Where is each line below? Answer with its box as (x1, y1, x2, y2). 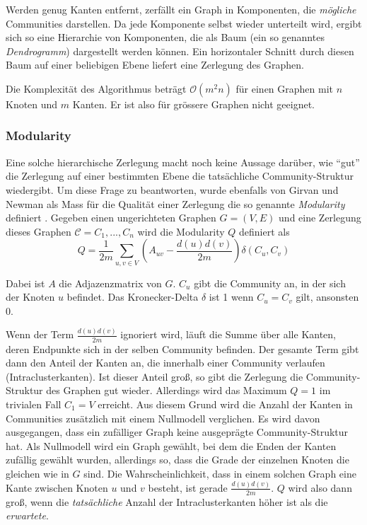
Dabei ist (6, 275, 45, 290)
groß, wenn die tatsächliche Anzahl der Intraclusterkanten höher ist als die (6, 494, 328, 509)
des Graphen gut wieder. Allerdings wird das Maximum (46, 383, 287, 398)
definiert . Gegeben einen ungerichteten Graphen (6, 210, 216, 225)
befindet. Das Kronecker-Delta (66, 289, 199, 304)
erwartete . (6, 508, 49, 523)
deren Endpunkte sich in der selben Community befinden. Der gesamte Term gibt (6, 341, 359, 356)
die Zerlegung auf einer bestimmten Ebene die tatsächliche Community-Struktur (6, 168, 354, 183)
